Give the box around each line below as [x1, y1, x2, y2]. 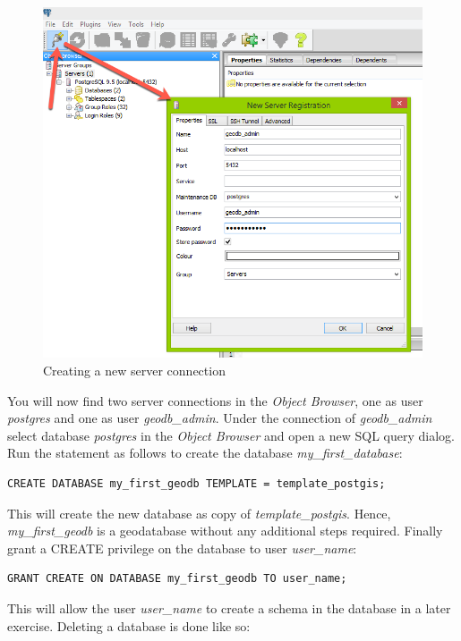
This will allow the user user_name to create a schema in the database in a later [7, 598, 451, 617]
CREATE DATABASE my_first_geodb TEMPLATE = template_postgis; [7, 477, 386, 490]
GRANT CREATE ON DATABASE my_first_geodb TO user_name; [7, 572, 347, 586]
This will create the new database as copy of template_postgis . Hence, [7, 503, 391, 522]
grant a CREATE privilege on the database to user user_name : [7, 538, 357, 557]
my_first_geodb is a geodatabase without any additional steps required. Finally [7, 521, 443, 540]
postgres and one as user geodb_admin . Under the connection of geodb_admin [7, 409, 432, 427]
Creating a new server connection [43, 360, 226, 379]
